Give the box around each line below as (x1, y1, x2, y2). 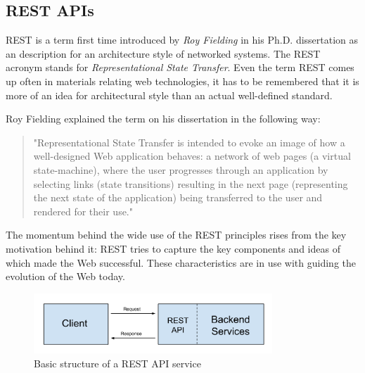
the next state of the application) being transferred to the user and (33, 190, 323, 205)
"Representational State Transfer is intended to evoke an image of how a (33, 134, 345, 149)
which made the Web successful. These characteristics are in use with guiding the (6, 255, 356, 270)
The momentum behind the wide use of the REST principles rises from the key (6, 227, 347, 242)
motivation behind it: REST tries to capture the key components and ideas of (6, 241, 340, 255)
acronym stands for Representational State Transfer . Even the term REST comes (6, 60, 354, 75)
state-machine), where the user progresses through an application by (33, 162, 328, 177)
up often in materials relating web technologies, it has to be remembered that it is (6, 73, 359, 88)
